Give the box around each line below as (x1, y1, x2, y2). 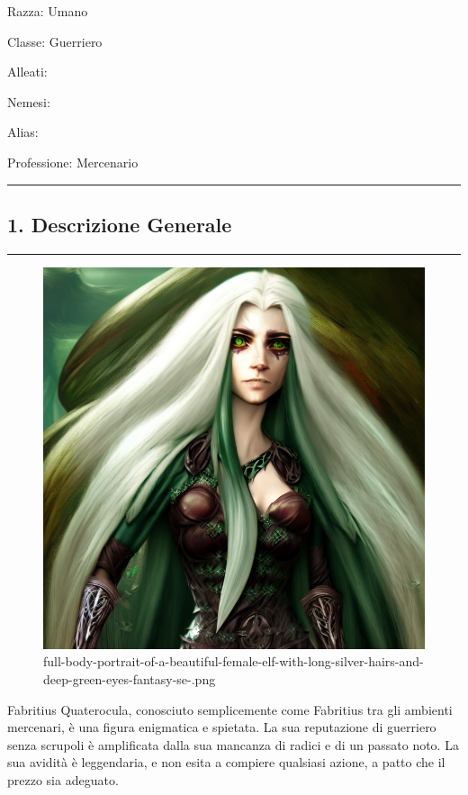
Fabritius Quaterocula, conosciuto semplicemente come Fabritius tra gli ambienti (7, 700, 453, 718)
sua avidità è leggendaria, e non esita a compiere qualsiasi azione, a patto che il (7, 753, 445, 772)
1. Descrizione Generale (7, 210, 232, 238)
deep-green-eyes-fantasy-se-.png (43, 669, 216, 688)
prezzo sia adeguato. (7, 770, 119, 789)
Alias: (7, 122, 39, 141)
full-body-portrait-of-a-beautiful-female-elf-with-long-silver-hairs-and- (43, 652, 424, 671)
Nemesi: (7, 92, 50, 111)
